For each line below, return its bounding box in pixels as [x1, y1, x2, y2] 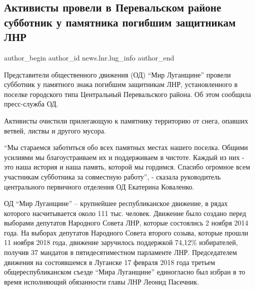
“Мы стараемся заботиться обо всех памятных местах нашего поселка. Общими [4, 142, 248, 152]
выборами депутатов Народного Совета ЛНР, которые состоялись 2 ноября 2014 [4, 217, 248, 228]
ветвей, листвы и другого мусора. [4, 125, 106, 135]
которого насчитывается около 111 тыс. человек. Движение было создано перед [4, 207, 246, 218]
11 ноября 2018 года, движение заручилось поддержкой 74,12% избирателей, [4, 237, 238, 247]
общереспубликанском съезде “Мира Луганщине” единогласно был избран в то [4, 266, 245, 277]
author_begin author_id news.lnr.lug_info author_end [4, 52, 174, 62]
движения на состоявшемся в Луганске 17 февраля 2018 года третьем [4, 256, 215, 267]
